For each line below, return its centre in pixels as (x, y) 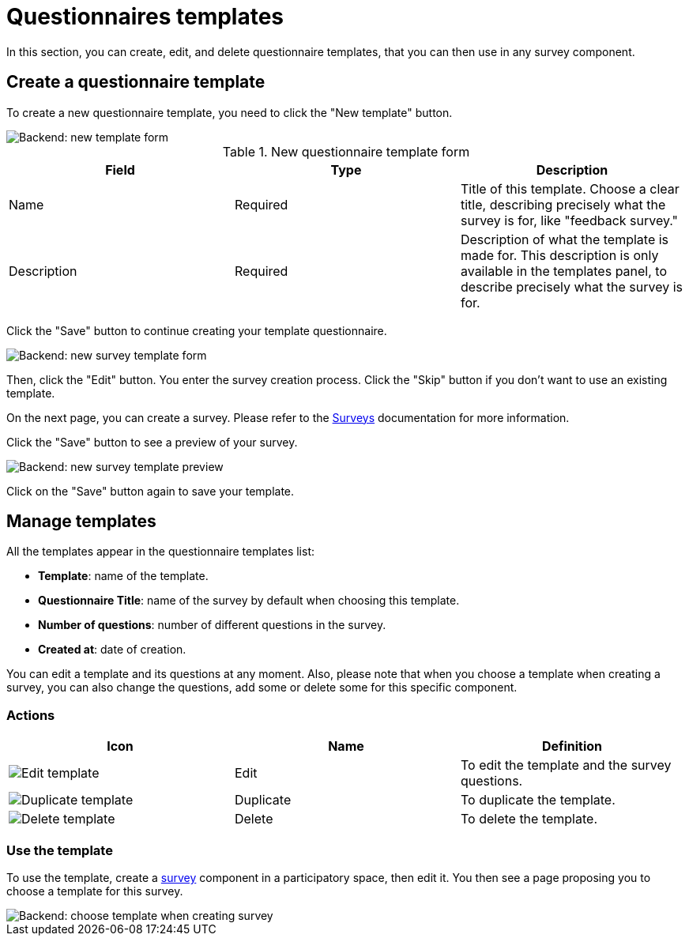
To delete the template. (529, 819)
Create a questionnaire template (136, 82)
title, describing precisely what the (563, 204)
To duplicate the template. (538, 800)
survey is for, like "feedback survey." (569, 220)
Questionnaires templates (145, 17)
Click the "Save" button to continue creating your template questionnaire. (197, 330)
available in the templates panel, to (564, 271)
